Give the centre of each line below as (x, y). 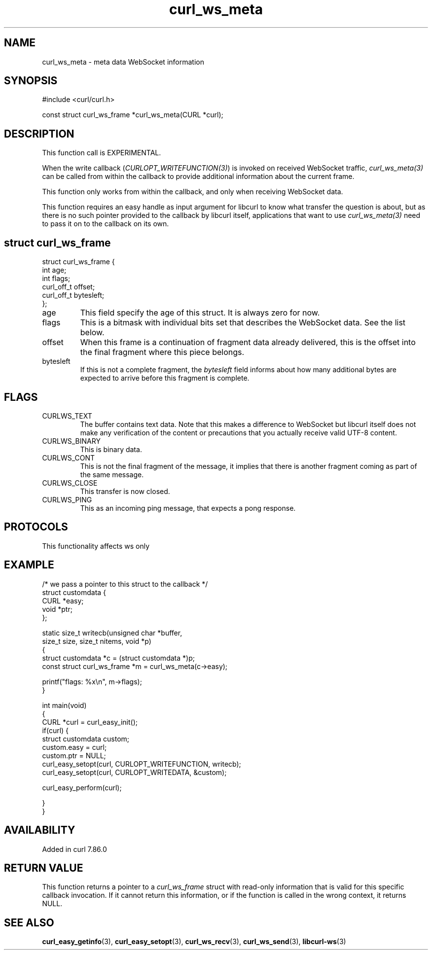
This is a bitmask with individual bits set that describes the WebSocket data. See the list (243, 323)
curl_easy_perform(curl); (82, 787)
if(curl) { (55, 730)
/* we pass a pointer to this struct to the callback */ (125, 584)
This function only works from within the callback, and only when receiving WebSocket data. (193, 192)
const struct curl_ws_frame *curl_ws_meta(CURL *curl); (133, 115)
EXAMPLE (29, 565)
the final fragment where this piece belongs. (162, 352)
